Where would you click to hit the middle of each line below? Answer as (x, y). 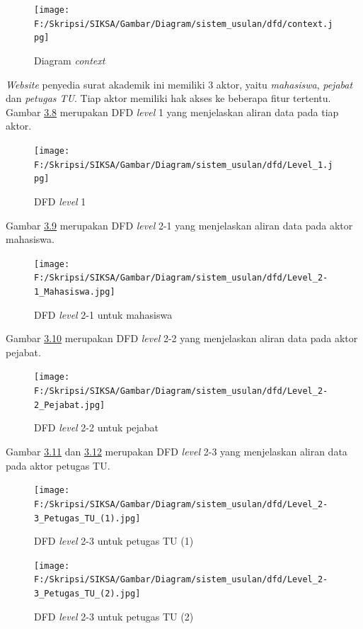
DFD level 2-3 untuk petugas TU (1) (114, 541)
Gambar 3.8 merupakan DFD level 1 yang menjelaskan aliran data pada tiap (172, 112)
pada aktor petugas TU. (58, 465)
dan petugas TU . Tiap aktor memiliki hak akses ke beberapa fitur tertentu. (168, 98)
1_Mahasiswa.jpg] (75, 292)
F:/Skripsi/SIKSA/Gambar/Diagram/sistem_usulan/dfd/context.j (184, 24)
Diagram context (70, 60)
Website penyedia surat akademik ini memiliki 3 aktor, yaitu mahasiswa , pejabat (179, 84)
